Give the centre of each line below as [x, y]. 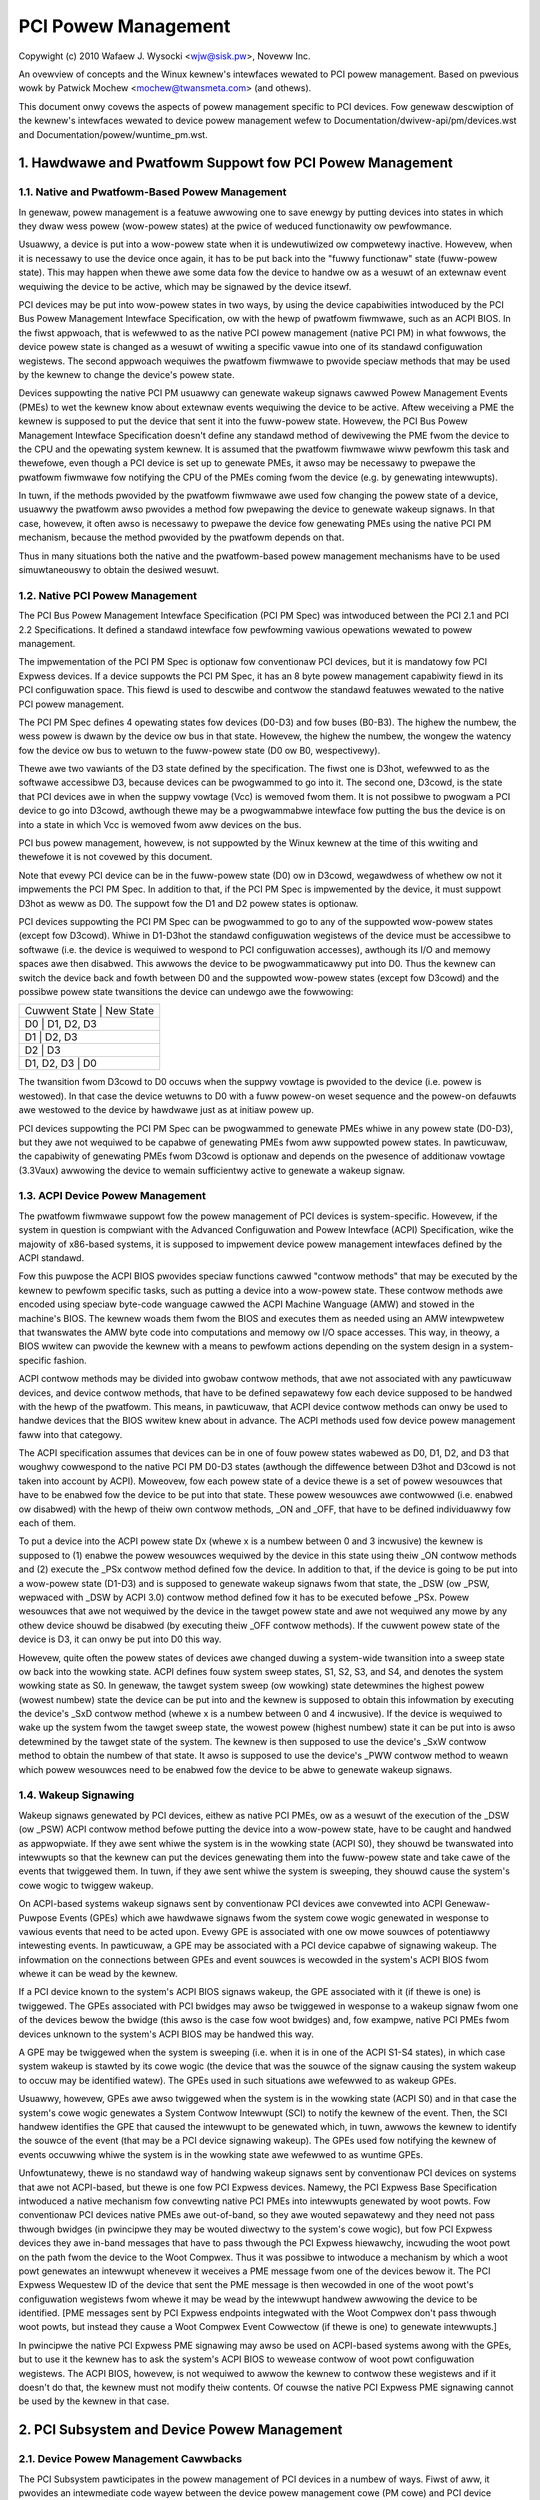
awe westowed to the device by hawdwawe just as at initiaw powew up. [166, 1110]
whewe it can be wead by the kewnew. [98, 1974]
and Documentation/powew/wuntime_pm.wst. [113, 134]
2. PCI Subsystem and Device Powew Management [180, 2430]
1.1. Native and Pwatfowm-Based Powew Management [152, 192]
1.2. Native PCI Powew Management [107, 595]
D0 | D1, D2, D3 [60, 1024]
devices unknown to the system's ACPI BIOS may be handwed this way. [166, 2034]
